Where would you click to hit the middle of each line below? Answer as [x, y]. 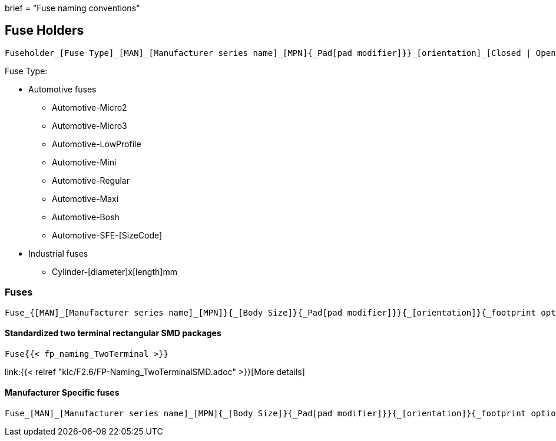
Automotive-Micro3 [90, 125]
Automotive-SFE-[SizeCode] [107, 235]
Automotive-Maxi [85, 198]
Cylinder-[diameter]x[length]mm [115, 271]
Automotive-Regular [91, 180]
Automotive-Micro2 [90, 107]
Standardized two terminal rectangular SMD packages [113, 333]
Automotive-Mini [84, 162]
